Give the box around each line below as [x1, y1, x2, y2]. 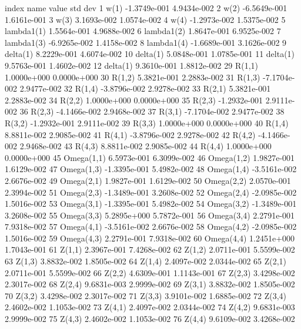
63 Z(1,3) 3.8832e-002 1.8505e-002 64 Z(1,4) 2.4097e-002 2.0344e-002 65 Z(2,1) [5, 255, 287, 267]
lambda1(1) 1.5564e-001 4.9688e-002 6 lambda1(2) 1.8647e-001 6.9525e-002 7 [5, 25, 281, 37]
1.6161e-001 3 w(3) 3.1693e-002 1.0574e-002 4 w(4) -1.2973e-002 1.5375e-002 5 [5, 13, 286, 25]
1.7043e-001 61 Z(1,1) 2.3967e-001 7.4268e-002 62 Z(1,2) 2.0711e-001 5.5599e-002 [5, 243, 295, 256]
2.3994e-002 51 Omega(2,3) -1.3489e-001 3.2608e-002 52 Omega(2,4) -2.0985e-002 [5, 186, 297, 198]
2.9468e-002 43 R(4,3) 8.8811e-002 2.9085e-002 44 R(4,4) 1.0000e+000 [19, 140, 272, 152]
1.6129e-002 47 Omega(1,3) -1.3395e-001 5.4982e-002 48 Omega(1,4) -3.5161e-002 [5, 163, 297, 175]
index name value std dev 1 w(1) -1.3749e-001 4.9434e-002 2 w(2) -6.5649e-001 [5, 2, 287, 14]
